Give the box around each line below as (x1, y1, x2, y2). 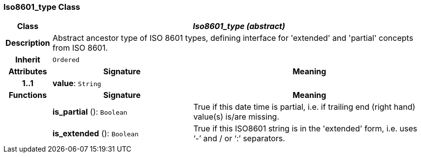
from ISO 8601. (52, 43, 108, 53)
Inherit (15, 55, 40, 65)
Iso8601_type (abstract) (193, 21, 285, 31)
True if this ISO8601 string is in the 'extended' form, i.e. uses (193, 124, 418, 134)
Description (5, 38, 50, 48)
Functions (8, 90, 47, 100)
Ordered (52, 56, 80, 63)
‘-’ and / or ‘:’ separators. (193, 133, 285, 144)
